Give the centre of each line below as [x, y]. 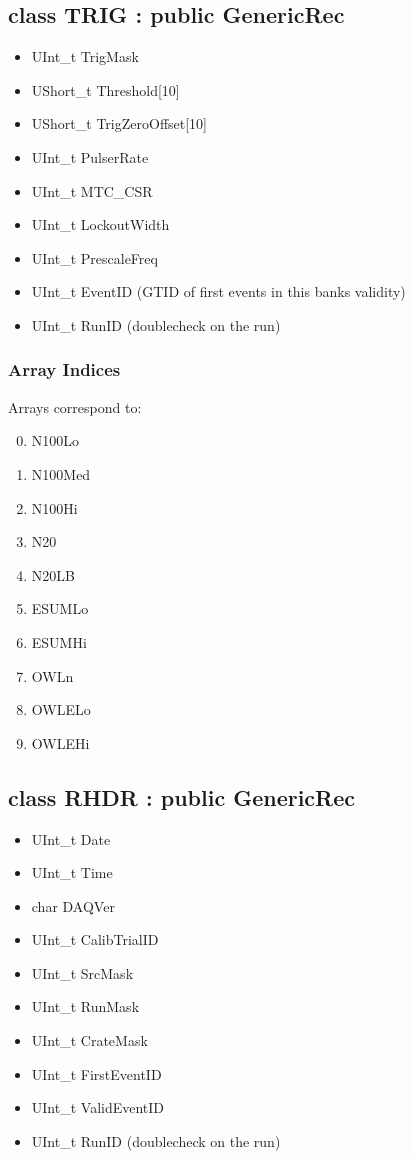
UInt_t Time [72, 872]
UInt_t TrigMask [85, 56]
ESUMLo [60, 608]
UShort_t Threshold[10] [105, 89]
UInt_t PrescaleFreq [94, 257]
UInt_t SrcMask [82, 972]
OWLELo [61, 709]
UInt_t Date [71, 838]
